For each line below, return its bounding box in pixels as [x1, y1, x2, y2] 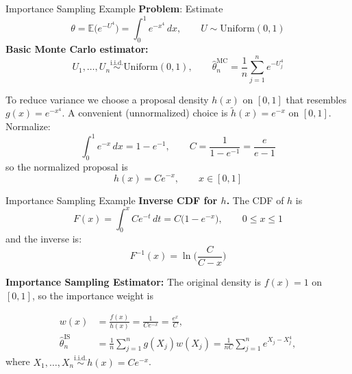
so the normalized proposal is [5, 159, 128, 173]
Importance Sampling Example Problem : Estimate [5, 1, 223, 15]
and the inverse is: [5, 232, 82, 246]
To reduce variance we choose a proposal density [5, 92, 209, 106]
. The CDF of [226, 192, 284, 207]
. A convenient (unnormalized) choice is [62, 105, 228, 120]
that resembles [286, 92, 347, 106]
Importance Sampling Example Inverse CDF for [5, 192, 218, 207]
